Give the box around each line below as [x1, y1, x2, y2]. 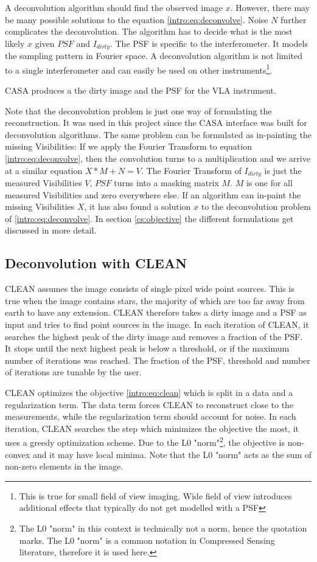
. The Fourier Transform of [141, 164, 242, 176]
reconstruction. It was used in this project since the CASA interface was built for [5, 116, 307, 129]
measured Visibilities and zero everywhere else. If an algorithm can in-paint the [5, 188, 301, 201]
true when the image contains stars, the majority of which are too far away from [5, 294, 305, 307]
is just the [264, 164, 302, 176]
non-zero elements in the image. [5, 460, 124, 473]
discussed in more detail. [5, 224, 97, 237]
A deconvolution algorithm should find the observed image [5, 1, 223, 13]
